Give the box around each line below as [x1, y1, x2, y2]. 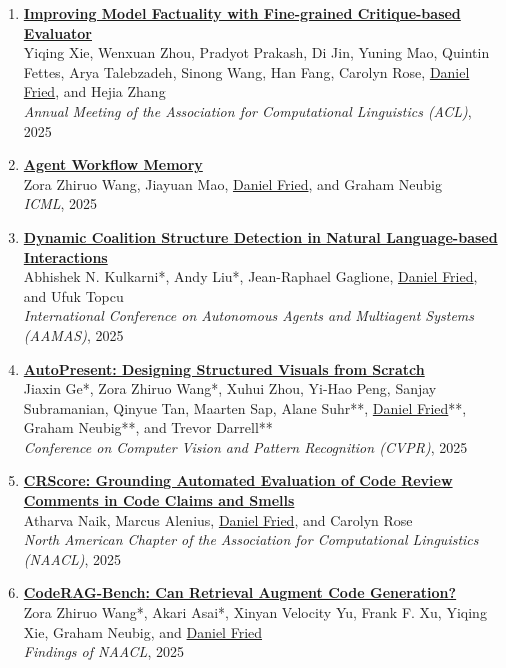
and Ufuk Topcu [23, 285, 124, 306]
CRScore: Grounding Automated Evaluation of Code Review [23, 470, 453, 491]
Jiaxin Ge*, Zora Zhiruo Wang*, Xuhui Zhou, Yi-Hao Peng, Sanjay [23, 378, 437, 399]
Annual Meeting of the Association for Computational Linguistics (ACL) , [23, 100, 472, 121]
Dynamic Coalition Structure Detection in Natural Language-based [23, 226, 498, 247]
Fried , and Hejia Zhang [23, 81, 166, 102]
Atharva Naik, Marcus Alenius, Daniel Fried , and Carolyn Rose [23, 509, 413, 530]
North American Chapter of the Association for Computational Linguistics [23, 529, 479, 550]
